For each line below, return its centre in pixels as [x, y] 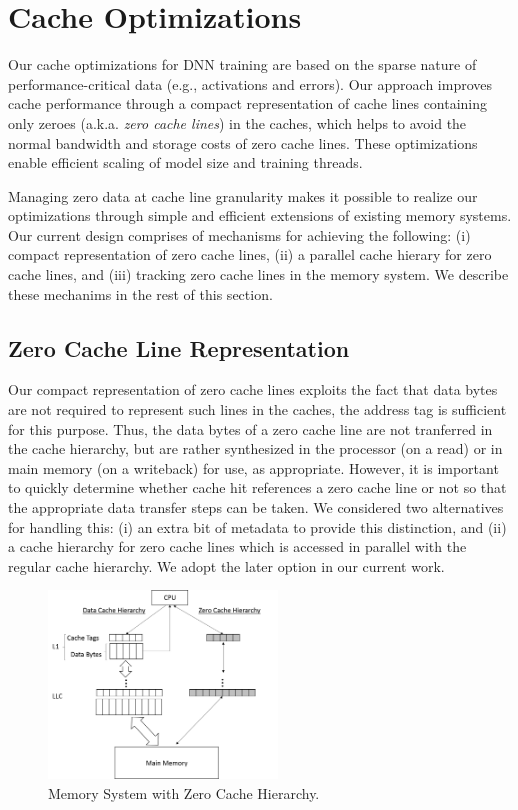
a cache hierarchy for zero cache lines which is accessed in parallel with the [237, 546]
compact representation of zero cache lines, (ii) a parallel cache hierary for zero [250, 254]
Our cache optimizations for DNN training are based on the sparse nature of [242, 64]
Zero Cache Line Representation [179, 347]
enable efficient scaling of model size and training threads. [185, 162]
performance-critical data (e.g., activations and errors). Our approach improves [250, 83]
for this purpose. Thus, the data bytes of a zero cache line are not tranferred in [250, 428]
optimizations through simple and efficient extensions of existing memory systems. [260, 215]
